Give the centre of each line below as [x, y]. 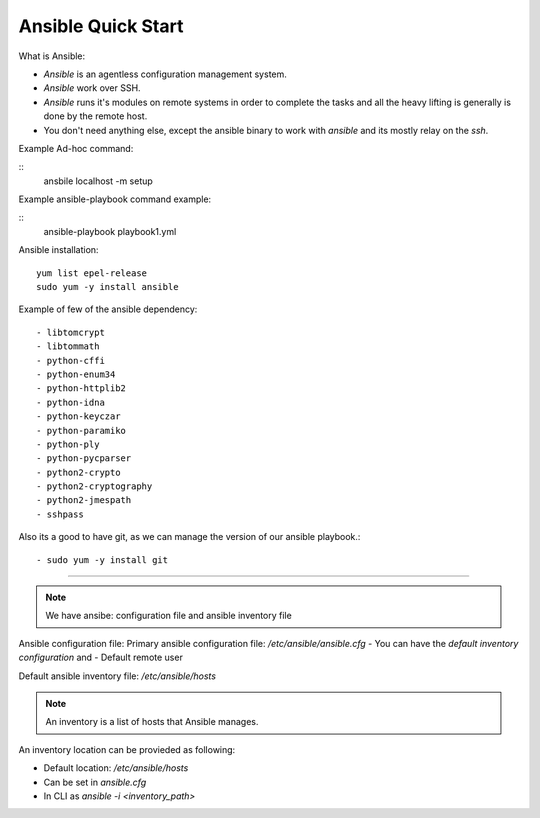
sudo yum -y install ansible [107, 287]
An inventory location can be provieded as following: [127, 749]
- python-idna [70, 402]
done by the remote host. [95, 116]
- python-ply [68, 444]
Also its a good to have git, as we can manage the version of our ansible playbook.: [189, 537]
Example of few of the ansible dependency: [108, 309]
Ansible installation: [58, 250]
